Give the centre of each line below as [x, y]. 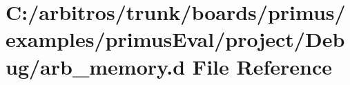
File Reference [262, 66]
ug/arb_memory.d [96, 66]
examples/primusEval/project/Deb [175, 39]
